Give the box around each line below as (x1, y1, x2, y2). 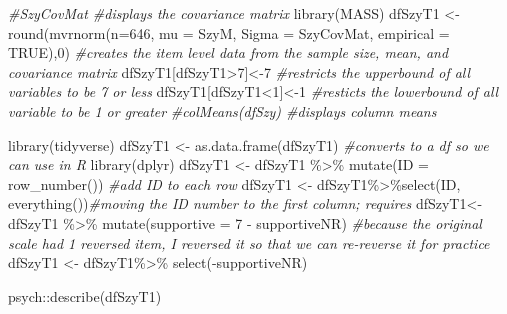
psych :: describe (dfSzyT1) (8, 285, 162, 306)
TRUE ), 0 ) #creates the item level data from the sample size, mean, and (8, 42, 449, 63)
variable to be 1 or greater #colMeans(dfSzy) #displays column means (8, 100, 437, 121)
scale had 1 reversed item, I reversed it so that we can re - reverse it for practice (8, 232, 490, 253)
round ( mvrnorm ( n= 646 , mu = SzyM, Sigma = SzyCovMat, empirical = (8, 22, 450, 43)
